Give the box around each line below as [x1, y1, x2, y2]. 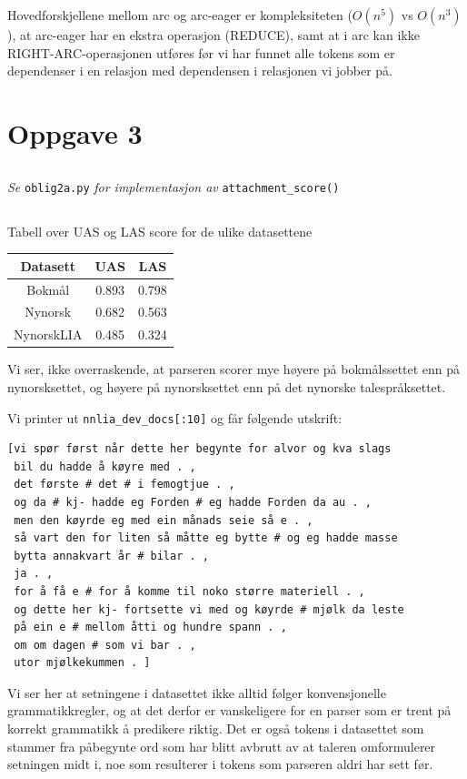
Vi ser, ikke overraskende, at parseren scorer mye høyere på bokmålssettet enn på [7, 359, 461, 379]
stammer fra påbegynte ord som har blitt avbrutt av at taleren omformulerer [7, 736, 436, 755]
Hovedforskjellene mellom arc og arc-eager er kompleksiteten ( [7, 5, 353, 24]
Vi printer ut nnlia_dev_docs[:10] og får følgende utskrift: [7, 408, 343, 427]
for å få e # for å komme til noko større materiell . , [14, 584, 365, 598]
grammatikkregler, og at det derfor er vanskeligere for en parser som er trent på [7, 701, 452, 720]
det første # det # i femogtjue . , [14, 478, 235, 491]
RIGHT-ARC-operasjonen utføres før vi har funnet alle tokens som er [7, 43, 395, 62]
